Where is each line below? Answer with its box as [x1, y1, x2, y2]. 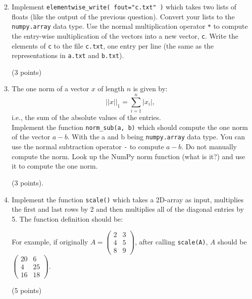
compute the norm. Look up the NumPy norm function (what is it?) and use [11, 151, 245, 161]
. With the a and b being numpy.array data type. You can [67, 131, 245, 142]
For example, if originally [11, 236, 88, 246]
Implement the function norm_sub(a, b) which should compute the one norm [11, 121, 248, 132]
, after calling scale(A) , [135, 236, 208, 246]
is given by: [133, 83, 168, 94]
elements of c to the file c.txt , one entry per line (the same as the [11, 40, 214, 51]
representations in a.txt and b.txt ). [11, 50, 124, 60]
